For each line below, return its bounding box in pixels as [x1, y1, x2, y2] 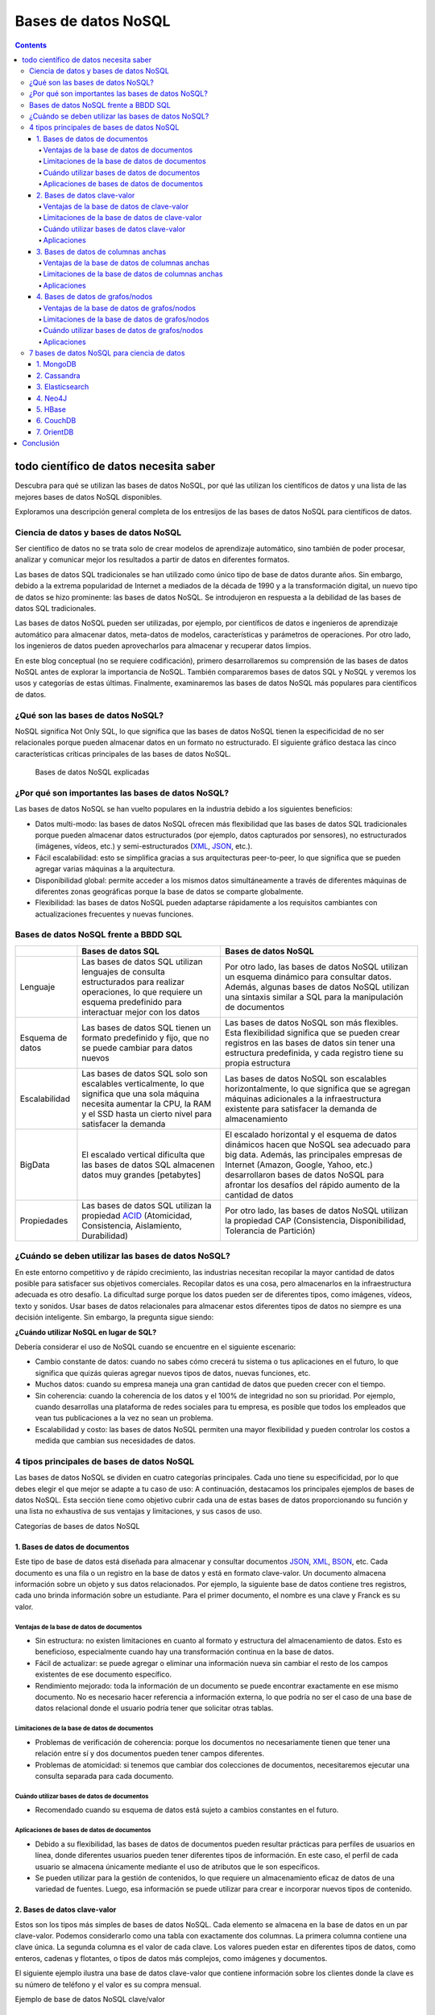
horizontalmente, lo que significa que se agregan [225, 1082, 411, 1094]
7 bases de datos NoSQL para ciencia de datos [29, 348, 185, 358]
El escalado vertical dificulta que [81, 1149, 205, 1160]
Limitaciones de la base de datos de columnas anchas [43, 269, 223, 279]
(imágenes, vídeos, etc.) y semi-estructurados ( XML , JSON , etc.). [35, 841, 253, 851]
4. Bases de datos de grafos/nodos [36, 292, 153, 301]
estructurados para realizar [81, 976, 185, 987]
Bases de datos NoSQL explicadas [35, 767, 150, 777]
